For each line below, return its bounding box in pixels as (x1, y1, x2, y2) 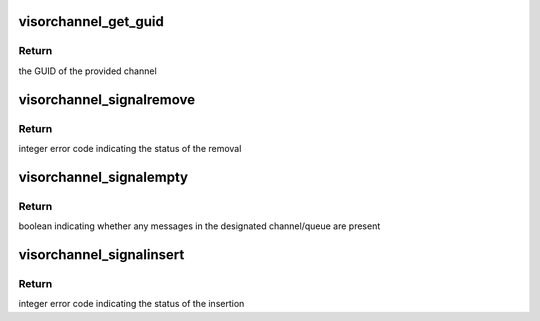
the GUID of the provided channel (18, 65, 157, 77)
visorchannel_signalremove (18, 91, 195, 108)
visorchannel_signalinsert (18, 246, 185, 263)
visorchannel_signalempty (18, 168, 189, 185)
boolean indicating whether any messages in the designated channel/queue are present (18, 220, 381, 232)
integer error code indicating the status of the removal (18, 142, 242, 154)
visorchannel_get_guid (18, 13, 165, 30)
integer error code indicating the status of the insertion (18, 298, 245, 310)
